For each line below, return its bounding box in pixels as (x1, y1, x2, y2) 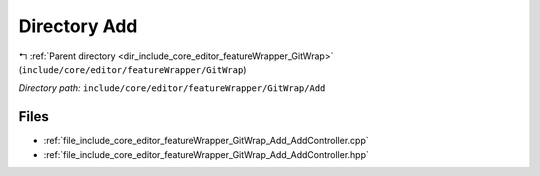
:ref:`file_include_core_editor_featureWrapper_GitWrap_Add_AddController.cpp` (43, 135, 369, 147)
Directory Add (18, 15, 138, 37)
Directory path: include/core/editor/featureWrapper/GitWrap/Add (18, 82, 326, 94)
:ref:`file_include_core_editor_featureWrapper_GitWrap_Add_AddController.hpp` (43, 148, 370, 160)
